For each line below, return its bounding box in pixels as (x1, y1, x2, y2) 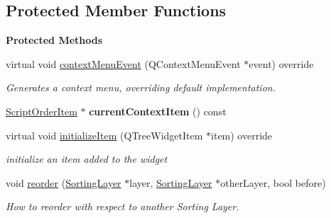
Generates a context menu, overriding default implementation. (6, 80, 276, 95)
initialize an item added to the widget (6, 151, 168, 166)
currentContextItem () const (89, 103, 227, 118)
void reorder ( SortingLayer (6, 175, 121, 190)
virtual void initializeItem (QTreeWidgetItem (6, 127, 203, 142)
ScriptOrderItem (6, 103, 77, 118)
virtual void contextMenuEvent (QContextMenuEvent (6, 56, 241, 71)
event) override (249, 56, 314, 71)
